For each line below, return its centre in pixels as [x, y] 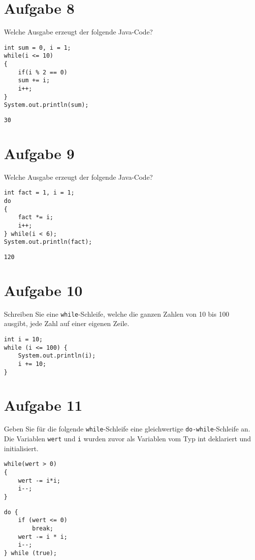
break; [43, 528]
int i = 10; [23, 339]
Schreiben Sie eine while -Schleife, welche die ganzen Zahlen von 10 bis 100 [117, 313]
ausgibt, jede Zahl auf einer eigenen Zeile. [67, 323]
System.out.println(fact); [48, 242]
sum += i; [34, 81]
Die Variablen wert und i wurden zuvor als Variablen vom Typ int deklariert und [127, 439]
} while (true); [31, 553]
